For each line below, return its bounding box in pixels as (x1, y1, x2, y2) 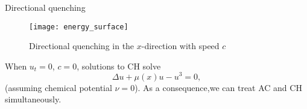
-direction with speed (141, 40, 220, 52)
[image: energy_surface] (29, 22, 128, 31)
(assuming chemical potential (5, 81, 112, 93)
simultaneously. (5, 93, 62, 105)
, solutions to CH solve (77, 59, 161, 72)
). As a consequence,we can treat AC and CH (135, 81, 302, 93)
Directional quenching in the (29, 40, 135, 52)
